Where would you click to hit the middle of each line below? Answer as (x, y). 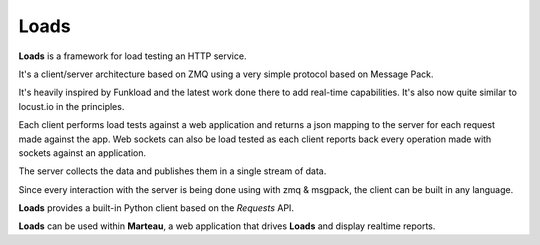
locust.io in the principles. (71, 106)
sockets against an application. (82, 152)
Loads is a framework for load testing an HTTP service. (132, 56)
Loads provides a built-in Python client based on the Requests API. (156, 208)
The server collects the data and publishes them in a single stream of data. (172, 171)
